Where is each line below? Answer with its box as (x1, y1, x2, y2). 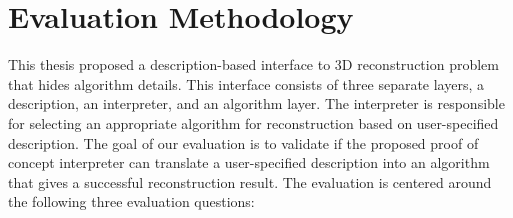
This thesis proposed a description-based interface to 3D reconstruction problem (8, 54, 499, 75)
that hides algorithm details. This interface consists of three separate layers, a (8, 73, 484, 94)
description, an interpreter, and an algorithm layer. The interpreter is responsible (8, 93, 505, 114)
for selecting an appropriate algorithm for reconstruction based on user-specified (8, 112, 499, 133)
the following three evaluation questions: (8, 191, 255, 212)
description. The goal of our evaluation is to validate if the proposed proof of (8, 132, 479, 153)
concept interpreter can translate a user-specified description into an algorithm (8, 152, 490, 173)
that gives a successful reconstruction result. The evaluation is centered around (8, 171, 492, 192)
